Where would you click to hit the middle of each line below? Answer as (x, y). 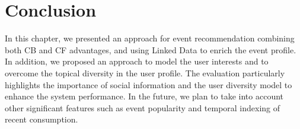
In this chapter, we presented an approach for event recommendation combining (150, 38)
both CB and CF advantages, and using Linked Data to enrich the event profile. (151, 49)
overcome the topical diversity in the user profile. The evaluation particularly (145, 72)
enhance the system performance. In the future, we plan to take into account (144, 96)
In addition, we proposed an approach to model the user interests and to (137, 61)
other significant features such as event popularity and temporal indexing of (143, 107)
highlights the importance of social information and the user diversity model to (149, 84)
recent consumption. (42, 119)
